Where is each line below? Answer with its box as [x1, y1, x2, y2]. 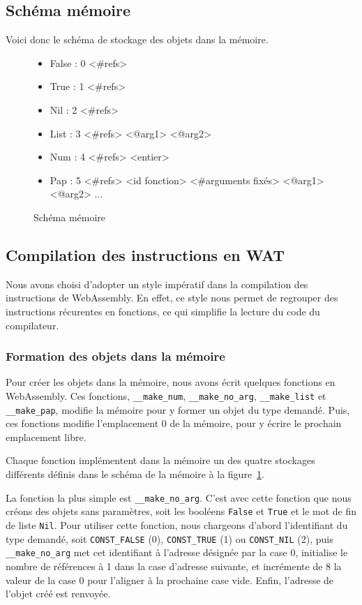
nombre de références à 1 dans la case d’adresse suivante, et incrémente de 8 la [6, 558, 342, 573]
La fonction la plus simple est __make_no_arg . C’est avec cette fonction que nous [6, 490, 352, 505]
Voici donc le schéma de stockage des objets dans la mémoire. [6, 32, 269, 47]
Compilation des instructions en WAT [6, 244, 285, 265]
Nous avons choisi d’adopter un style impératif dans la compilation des [6, 276, 308, 291]
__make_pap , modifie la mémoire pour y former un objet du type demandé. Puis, [6, 402, 350, 417]
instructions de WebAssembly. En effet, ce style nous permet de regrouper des [6, 290, 338, 305]
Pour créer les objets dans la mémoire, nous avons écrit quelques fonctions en [6, 375, 335, 389]
